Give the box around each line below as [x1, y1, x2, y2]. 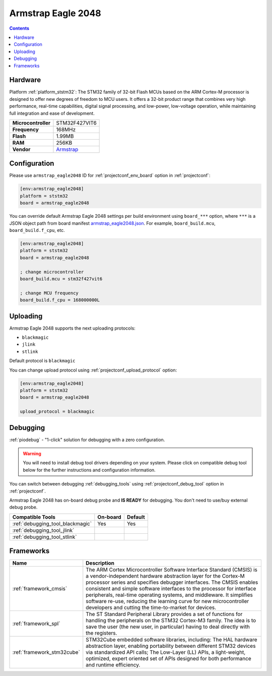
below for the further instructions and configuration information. [23, 467, 156, 473]
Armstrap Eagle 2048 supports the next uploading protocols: [9, 325, 135, 331]
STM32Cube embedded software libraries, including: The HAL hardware [86, 636, 257, 643]
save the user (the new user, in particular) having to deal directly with [86, 623, 250, 630]
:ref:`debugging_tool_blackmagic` [12, 520, 92, 527]
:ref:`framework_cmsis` [12, 585, 67, 592]
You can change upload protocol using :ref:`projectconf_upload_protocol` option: [9, 367, 177, 373]
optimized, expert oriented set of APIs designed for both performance [86, 655, 251, 662]
